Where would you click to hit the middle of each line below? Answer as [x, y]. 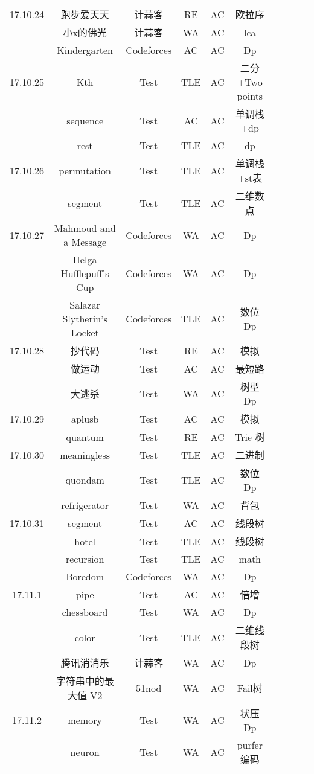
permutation [85, 170]
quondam [85, 480]
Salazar [85, 305]
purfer [250, 745]
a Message [85, 242]
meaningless [85, 455]
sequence [85, 120]
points [250, 96]
